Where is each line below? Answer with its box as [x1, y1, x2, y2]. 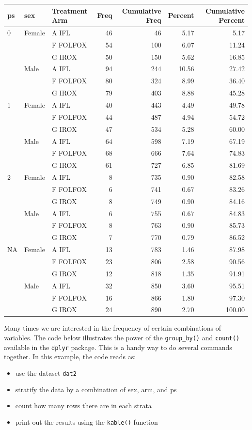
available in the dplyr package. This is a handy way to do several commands [4, 342, 232, 352]
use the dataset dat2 [15, 367, 77, 378]
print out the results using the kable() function [15, 416, 158, 427]
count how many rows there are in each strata [15, 400, 152, 411]
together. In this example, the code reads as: [4, 351, 136, 362]
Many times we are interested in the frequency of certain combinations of [4, 323, 221, 333]
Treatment [51, 5, 88, 16]
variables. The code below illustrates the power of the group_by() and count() [4, 333, 240, 343]
